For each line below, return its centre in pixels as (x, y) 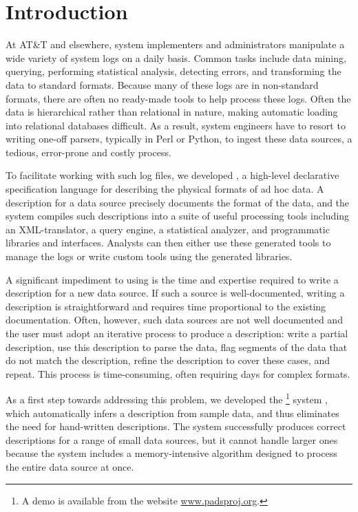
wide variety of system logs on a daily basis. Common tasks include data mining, (176, 57)
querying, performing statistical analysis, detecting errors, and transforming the (173, 71)
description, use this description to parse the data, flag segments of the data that (177, 346)
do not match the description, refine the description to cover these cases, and (168, 360)
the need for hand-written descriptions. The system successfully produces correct (176, 426)
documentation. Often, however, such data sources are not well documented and (174, 320)
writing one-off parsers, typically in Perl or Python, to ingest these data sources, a (179, 139)
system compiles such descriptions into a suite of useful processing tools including (178, 216)
